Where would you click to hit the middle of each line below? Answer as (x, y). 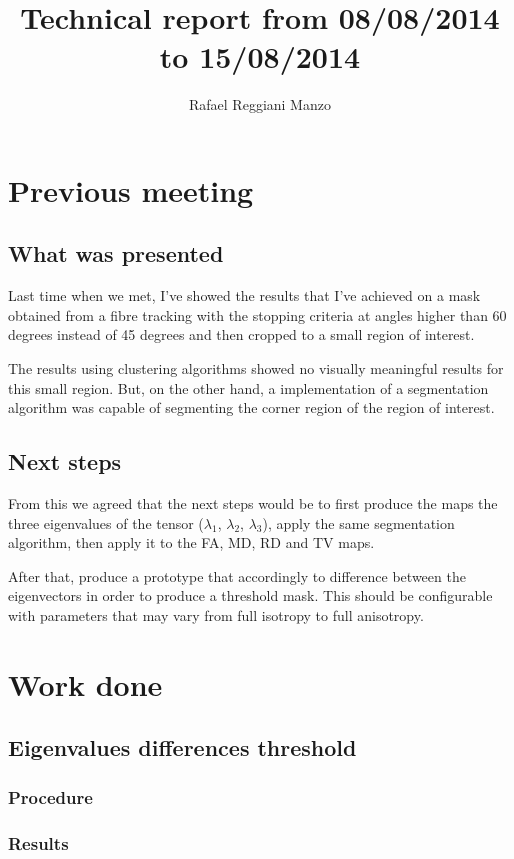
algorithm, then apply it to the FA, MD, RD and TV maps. (191, 542)
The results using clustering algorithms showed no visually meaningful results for (256, 368)
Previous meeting (131, 189)
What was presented (116, 253)
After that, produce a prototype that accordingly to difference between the (237, 575)
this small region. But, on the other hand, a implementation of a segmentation (248, 387)
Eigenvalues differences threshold (182, 747)
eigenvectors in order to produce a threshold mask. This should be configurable (250, 595)
